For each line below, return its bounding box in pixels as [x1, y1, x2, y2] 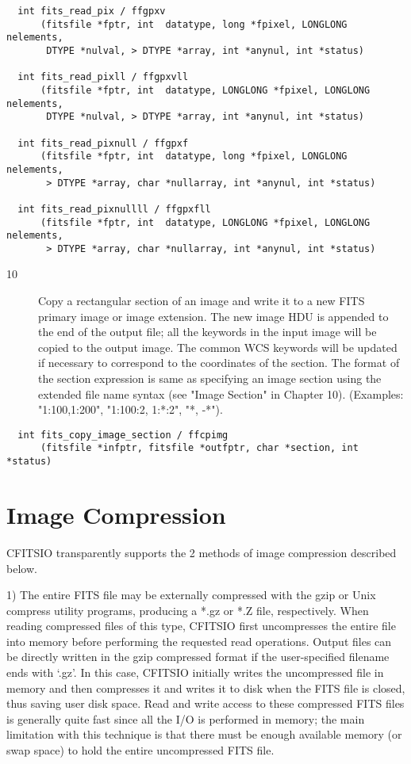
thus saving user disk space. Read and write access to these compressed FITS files [6, 695, 405, 712]
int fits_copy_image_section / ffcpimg [17, 429, 229, 441]
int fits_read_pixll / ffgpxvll [17, 71, 189, 83]
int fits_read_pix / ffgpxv [17, 6, 166, 17]
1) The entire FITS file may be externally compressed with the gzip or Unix [6, 586, 376, 603]
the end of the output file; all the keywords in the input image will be [38, 323, 377, 340]
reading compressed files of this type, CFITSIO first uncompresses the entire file [6, 617, 396, 634]
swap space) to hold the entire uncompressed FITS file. [6, 742, 275, 758]
